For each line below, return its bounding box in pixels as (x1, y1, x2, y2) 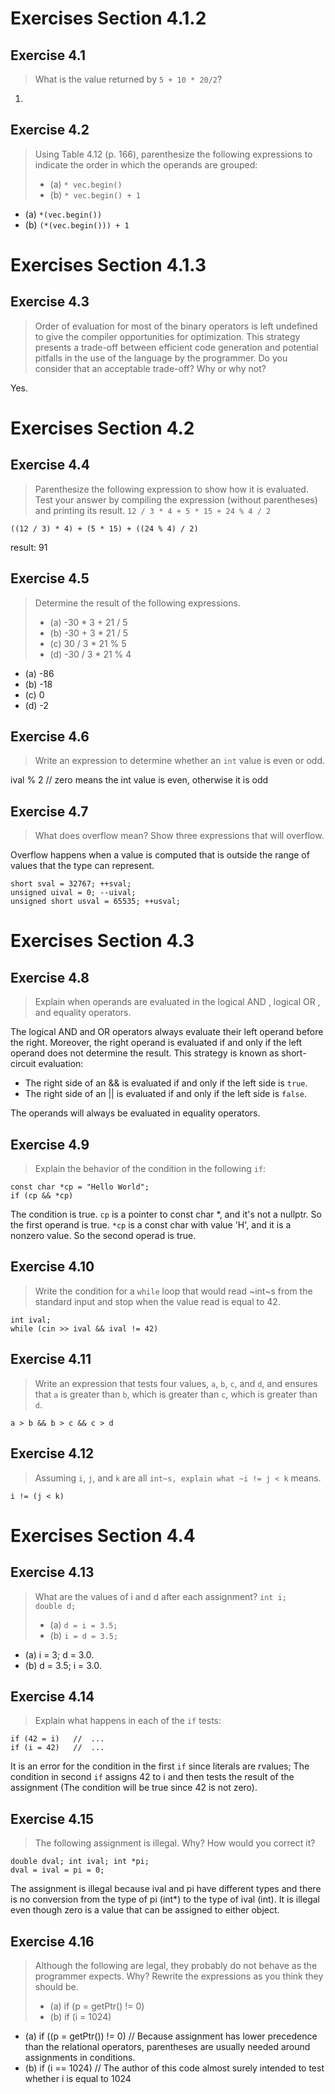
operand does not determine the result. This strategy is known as (10, 1047, 280, 1059)
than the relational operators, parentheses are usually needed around (24, 2040, 311, 2052)
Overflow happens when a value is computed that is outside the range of (10, 849, 310, 861)
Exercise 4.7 (10, 803, 89, 820)
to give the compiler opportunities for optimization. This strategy (34, 330, 301, 342)
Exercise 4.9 (10, 1136, 90, 1153)
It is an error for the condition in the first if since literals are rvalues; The (10, 1760, 310, 1772)
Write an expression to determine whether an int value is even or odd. (34, 755, 325, 767)
